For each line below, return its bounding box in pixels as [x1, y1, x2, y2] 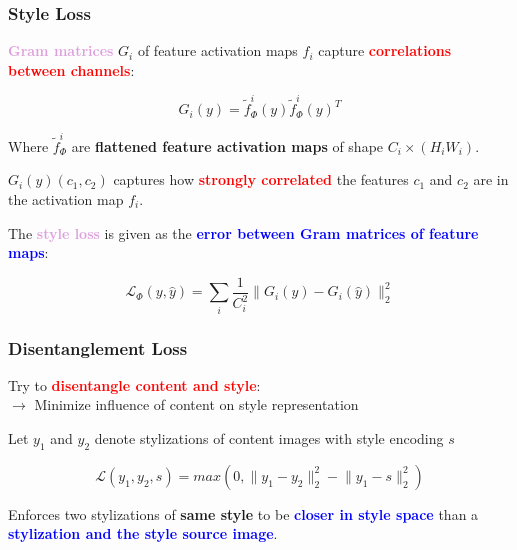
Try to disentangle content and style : [8, 374, 261, 395]
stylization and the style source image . [8, 523, 278, 544]
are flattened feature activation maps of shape [71, 135, 384, 156]
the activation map [8, 189, 124, 210]
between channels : [8, 59, 135, 80]
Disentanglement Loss [8, 335, 188, 360]
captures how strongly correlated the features [113, 169, 409, 190]
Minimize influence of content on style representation [34, 394, 359, 415]
